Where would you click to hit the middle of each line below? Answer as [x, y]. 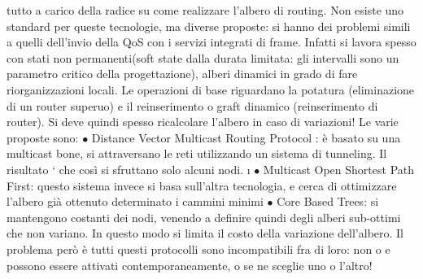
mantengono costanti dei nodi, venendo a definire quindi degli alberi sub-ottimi [204, 217]
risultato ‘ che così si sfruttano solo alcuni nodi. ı [129, 169]
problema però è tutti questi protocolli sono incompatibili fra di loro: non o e [198, 248]
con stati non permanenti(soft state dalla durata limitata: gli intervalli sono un [203, 57]
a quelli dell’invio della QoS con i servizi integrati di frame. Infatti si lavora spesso [211, 42]
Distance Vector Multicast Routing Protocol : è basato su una [246, 137]
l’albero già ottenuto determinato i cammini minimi [135, 201]
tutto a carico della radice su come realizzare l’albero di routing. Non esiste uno [205, 10]
